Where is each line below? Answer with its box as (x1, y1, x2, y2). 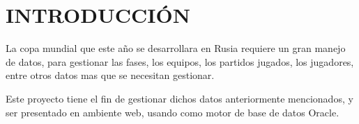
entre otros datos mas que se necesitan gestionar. (6, 68, 215, 82)
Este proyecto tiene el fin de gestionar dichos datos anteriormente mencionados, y (6, 91, 353, 105)
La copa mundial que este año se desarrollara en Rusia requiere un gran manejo (6, 41, 346, 55)
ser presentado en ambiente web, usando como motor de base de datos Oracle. (6, 105, 339, 119)
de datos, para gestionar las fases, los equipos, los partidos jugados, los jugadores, (6, 54, 354, 69)
